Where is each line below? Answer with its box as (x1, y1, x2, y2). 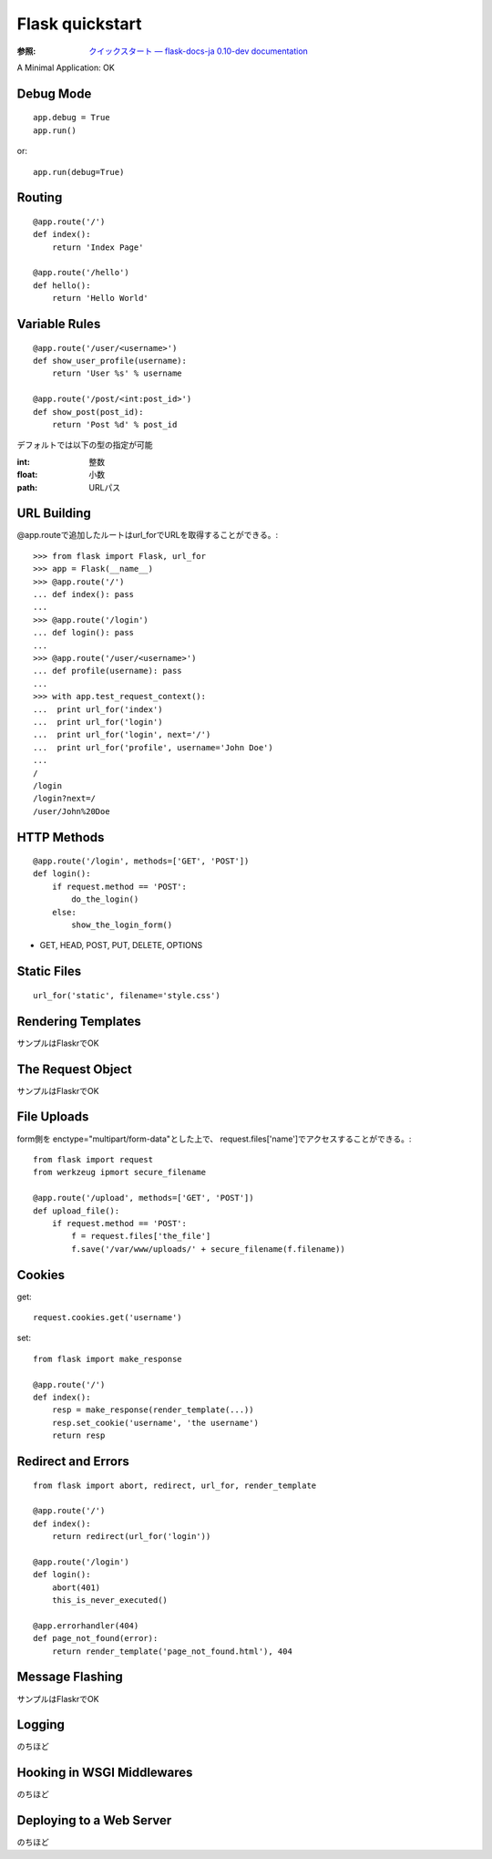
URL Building (16, 506, 91, 522)
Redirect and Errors (16, 1453, 129, 1469)
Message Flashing (16, 1669, 123, 1685)
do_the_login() (71, 894, 139, 904)
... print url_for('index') (33, 704, 163, 715)
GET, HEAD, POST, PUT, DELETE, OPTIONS (39, 940, 203, 951)
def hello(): (33, 280, 91, 291)
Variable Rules (16, 316, 101, 332)
